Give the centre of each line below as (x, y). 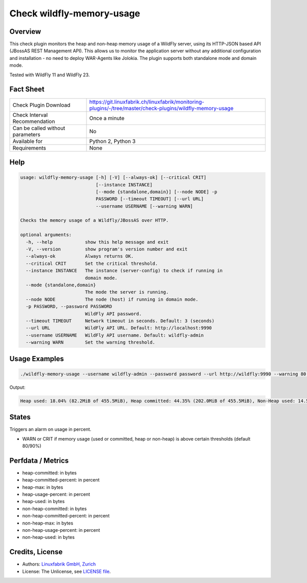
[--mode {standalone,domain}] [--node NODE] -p (156, 192)
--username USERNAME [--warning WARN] (144, 206)
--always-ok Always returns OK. (80, 256)
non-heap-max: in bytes (48, 523)
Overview (25, 32)
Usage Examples (37, 359)
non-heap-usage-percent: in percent (61, 530)
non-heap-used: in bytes (49, 537)
